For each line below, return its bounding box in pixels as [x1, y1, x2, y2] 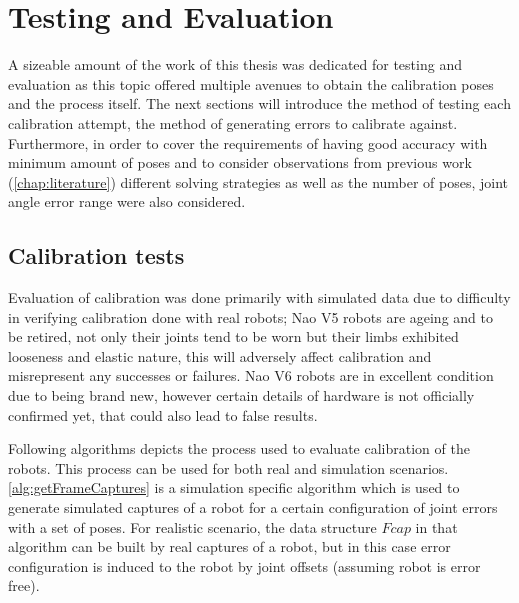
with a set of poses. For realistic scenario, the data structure [8, 516, 377, 537]
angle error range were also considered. [8, 191, 246, 212]
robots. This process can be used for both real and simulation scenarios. [8, 457, 449, 478]
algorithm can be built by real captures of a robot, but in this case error [8, 536, 451, 557]
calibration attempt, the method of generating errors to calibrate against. [8, 112, 458, 133]
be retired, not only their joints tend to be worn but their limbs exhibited [8, 326, 459, 347]
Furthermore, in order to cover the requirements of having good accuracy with [8, 132, 488, 153]
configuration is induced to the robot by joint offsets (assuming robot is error [8, 555, 481, 576]
